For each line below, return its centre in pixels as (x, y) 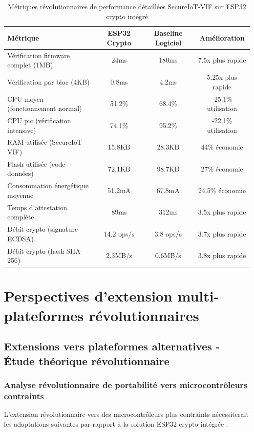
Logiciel (168, 42)
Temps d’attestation (37, 207)
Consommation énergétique (48, 185)
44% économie (222, 147)
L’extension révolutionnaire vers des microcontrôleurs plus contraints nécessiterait (126, 414)
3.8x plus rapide (222, 255)
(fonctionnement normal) (45, 108)
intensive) (22, 130)
